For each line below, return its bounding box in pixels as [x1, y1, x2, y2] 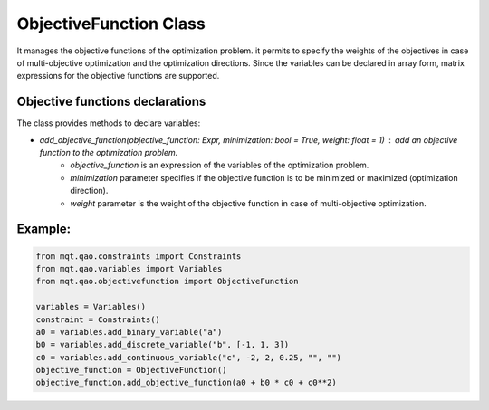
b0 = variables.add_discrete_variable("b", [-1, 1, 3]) [35, 339, 290, 350]
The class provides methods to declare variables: [16, 118, 201, 129]
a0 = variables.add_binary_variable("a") [35, 327, 223, 337]
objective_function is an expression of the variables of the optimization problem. [70, 159, 369, 171]
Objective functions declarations [16, 94, 206, 110]
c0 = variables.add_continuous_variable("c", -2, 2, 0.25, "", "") [35, 352, 342, 362]
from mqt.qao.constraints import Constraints [35, 251, 242, 262]
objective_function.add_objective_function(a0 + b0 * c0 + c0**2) [35, 377, 337, 388]
